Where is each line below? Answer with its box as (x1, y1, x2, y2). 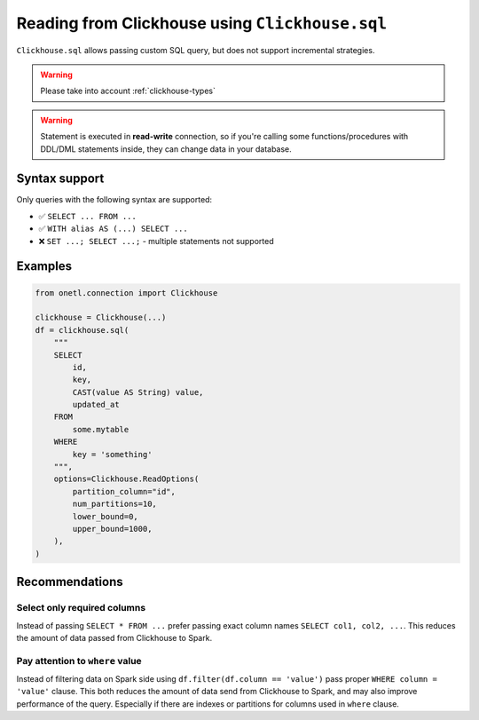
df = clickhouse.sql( (35, 325, 130, 335)
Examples (16, 258, 73, 274)
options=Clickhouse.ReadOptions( (53, 474, 200, 484)
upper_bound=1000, (72, 524, 153, 534)
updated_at (72, 400, 120, 410)
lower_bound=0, (72, 511, 139, 521)
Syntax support (16, 171, 105, 186)
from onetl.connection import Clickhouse (35, 288, 218, 297)
